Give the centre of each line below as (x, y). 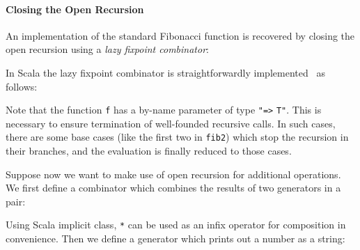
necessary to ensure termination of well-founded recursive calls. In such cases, (171, 123)
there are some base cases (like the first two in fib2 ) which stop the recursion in (177, 137)
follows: (22, 86)
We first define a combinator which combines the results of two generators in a (173, 188)
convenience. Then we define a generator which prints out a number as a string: (175, 239)
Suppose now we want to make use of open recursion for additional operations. (173, 174)
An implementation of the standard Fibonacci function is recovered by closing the (180, 35)
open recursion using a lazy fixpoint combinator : (107, 49)
